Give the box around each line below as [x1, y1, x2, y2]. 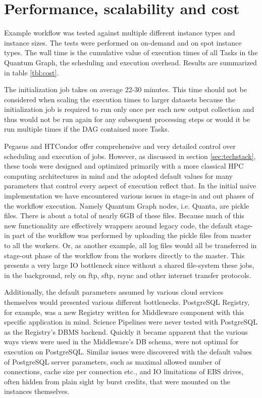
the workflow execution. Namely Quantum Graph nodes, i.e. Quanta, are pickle [4, 200, 249, 211]
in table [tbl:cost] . [4, 67, 59, 77]
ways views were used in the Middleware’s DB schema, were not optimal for [4, 336, 239, 347]
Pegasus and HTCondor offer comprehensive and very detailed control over [4, 141, 236, 151]
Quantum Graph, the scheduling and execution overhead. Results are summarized [4, 57, 257, 67]
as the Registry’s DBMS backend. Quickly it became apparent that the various [4, 326, 248, 337]
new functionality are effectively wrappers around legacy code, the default [4, 220, 233, 230]
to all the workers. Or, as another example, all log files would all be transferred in [4, 240, 257, 250]
